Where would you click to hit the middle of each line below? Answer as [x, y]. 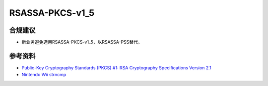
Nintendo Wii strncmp [44, 75]
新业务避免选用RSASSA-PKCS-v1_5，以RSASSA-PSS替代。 [82, 42]
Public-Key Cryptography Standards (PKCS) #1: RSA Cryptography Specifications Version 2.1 [116, 68]
